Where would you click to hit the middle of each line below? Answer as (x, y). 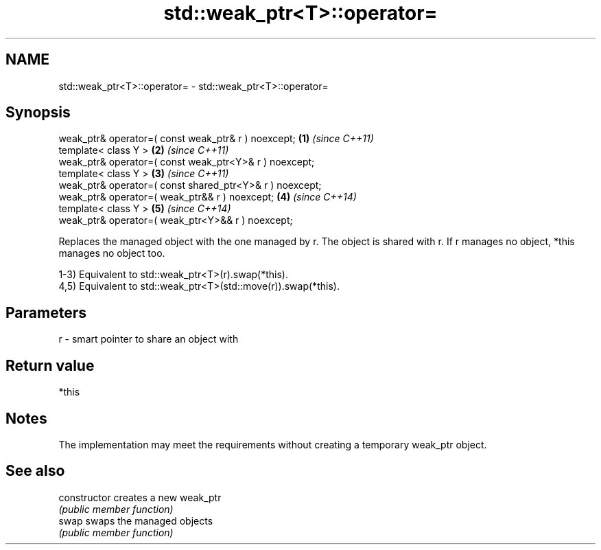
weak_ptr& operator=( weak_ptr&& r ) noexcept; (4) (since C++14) (208, 197)
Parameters (46, 312)
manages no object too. (112, 253)
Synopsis (38, 113)
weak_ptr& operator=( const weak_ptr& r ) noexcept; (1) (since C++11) (216, 139)
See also (35, 471)
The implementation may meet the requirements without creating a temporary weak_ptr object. (273, 444)
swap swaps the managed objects (136, 520)
